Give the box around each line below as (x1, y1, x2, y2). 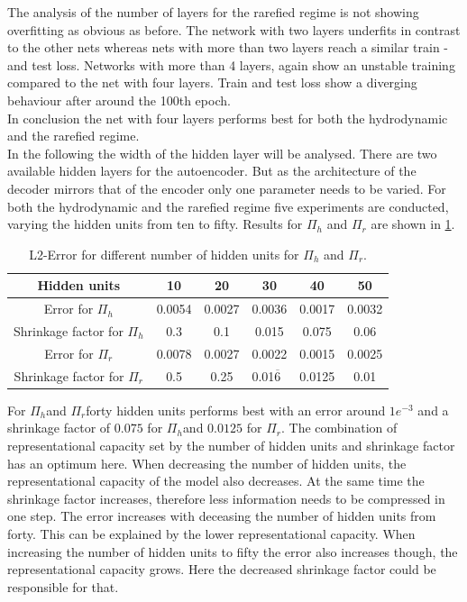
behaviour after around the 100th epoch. (7, 90, 231, 109)
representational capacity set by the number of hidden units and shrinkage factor (7, 435, 455, 454)
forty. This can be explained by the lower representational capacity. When (7, 524, 416, 543)
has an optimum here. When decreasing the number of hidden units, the (7, 453, 407, 472)
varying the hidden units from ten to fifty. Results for (7, 214, 303, 233)
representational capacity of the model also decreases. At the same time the (7, 471, 425, 490)
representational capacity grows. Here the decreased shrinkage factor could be (7, 560, 436, 579)
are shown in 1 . (371, 214, 455, 233)
